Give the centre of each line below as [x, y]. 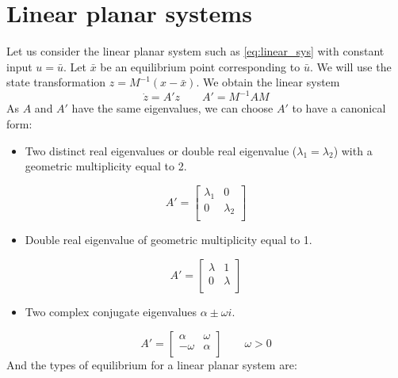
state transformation [56, 82]
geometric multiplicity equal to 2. [106, 166]
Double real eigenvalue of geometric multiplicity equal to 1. [168, 240]
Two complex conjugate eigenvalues [111, 312]
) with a [353, 150]
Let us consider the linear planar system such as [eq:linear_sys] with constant [195, 51]
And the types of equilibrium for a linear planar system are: [152, 364]
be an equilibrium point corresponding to [200, 66]
